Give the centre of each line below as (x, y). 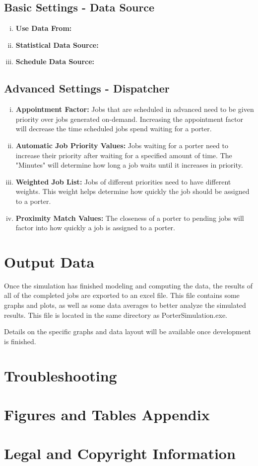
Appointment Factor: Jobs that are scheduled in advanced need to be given (135, 109)
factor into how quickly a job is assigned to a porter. (95, 228)
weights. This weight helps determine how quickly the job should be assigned (132, 191)
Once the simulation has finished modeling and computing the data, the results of (128, 285)
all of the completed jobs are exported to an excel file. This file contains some (122, 295)
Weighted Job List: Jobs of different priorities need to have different (123, 181)
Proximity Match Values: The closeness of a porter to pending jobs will (130, 218)
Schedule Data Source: (55, 61)
